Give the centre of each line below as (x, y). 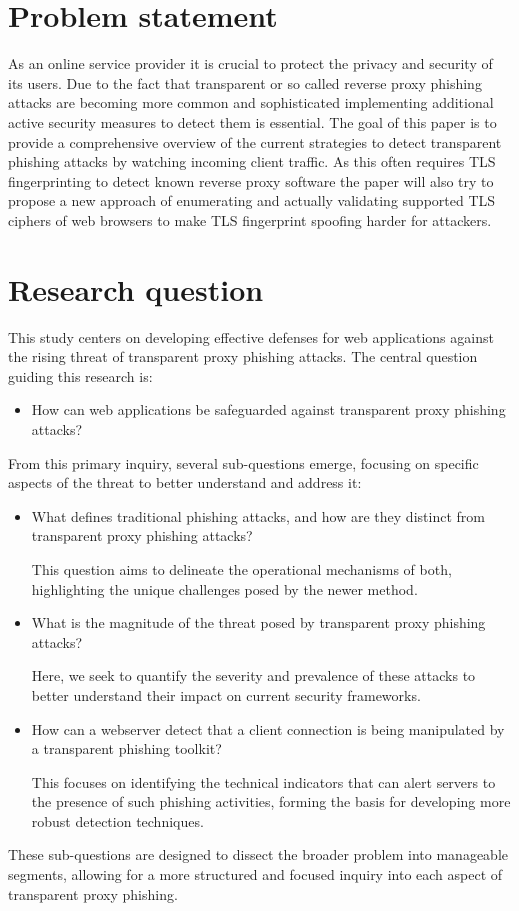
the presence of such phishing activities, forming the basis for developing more (271, 801)
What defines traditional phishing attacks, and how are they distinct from (258, 515)
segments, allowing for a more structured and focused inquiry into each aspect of (255, 874)
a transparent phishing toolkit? (126, 748)
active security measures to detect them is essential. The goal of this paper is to (252, 121)
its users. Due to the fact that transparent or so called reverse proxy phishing (245, 82)
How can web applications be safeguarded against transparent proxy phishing (268, 409)
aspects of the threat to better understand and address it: (185, 482)
